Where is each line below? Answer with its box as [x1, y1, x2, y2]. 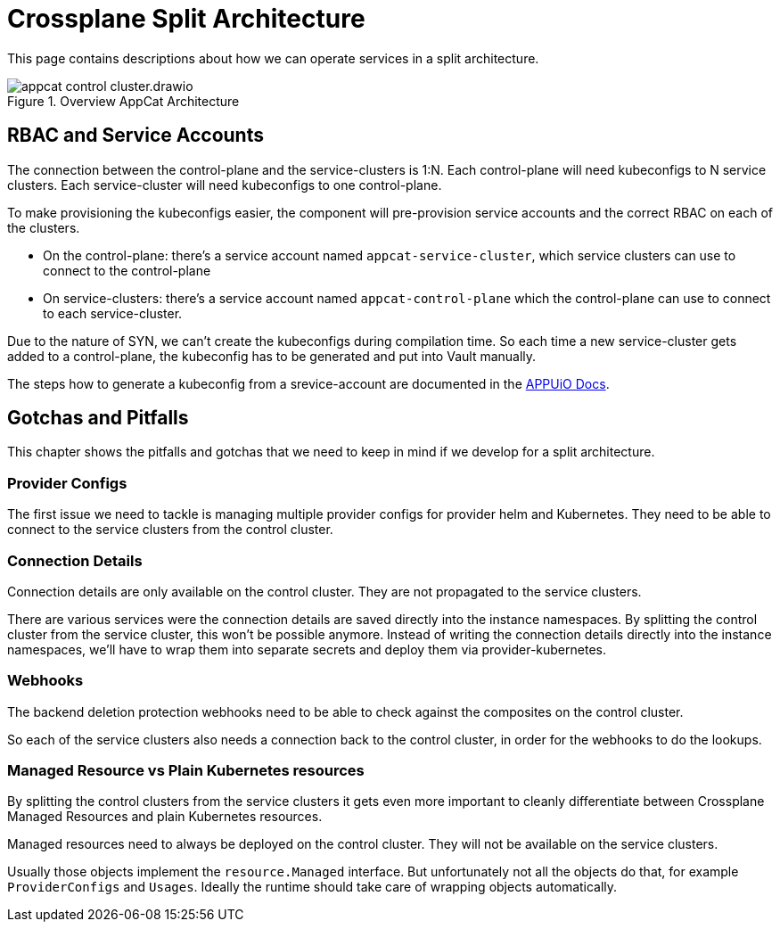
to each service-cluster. [43, 305, 183, 321]
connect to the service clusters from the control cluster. [7, 522, 333, 538]
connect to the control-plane [43, 262, 211, 278]
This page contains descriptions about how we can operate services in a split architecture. [7, 50, 539, 66]
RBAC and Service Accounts [7, 124, 264, 147]
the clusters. [7, 219, 80, 235]
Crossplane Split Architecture [7, 4, 365, 34]
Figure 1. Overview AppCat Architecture [7, 93, 240, 109]
